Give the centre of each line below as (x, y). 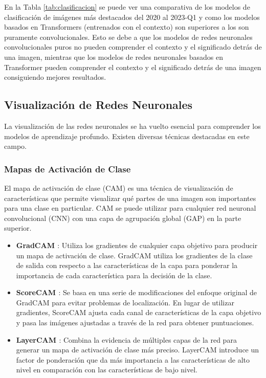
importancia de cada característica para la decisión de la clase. (114, 275)
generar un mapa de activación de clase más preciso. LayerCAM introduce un (138, 350)
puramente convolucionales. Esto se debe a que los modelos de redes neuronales (128, 37)
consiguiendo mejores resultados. (55, 77)
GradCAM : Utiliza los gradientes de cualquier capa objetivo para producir (137, 245)
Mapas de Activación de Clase (68, 169)
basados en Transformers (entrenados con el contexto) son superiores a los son (127, 27)
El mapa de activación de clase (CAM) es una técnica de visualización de (119, 187)
